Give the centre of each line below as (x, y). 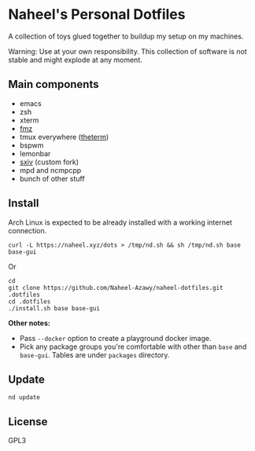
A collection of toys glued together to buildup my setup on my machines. (126, 36)
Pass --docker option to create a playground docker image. (115, 338)
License (28, 422)
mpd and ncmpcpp (50, 170)
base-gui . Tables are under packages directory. (94, 354)
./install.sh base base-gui (54, 308)
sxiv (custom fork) (49, 162)
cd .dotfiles (30, 301)
